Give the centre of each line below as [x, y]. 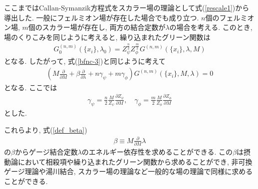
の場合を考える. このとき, [211, 27]
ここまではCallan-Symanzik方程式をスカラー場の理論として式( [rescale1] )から [127, 7]
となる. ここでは [31, 87]
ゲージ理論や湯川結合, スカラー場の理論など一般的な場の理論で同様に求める [129, 171]
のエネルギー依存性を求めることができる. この [157, 152]
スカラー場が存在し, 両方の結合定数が [104, 27]
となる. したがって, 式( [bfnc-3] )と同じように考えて [85, 61]
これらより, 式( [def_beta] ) [46, 129]
